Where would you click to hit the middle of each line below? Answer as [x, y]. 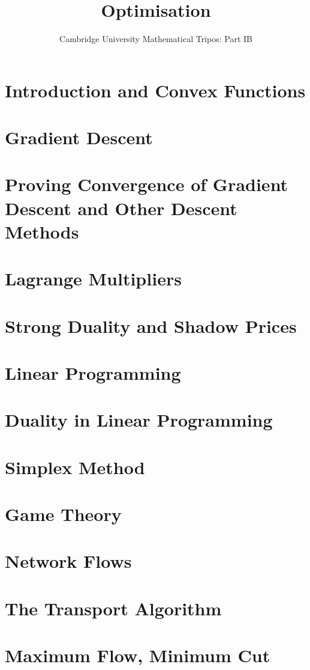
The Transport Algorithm [113, 608]
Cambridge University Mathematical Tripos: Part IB [156, 39]
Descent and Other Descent [121, 208]
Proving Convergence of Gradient [147, 184]
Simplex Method [75, 467]
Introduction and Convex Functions [155, 90]
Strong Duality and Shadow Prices [151, 325]
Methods [42, 231]
